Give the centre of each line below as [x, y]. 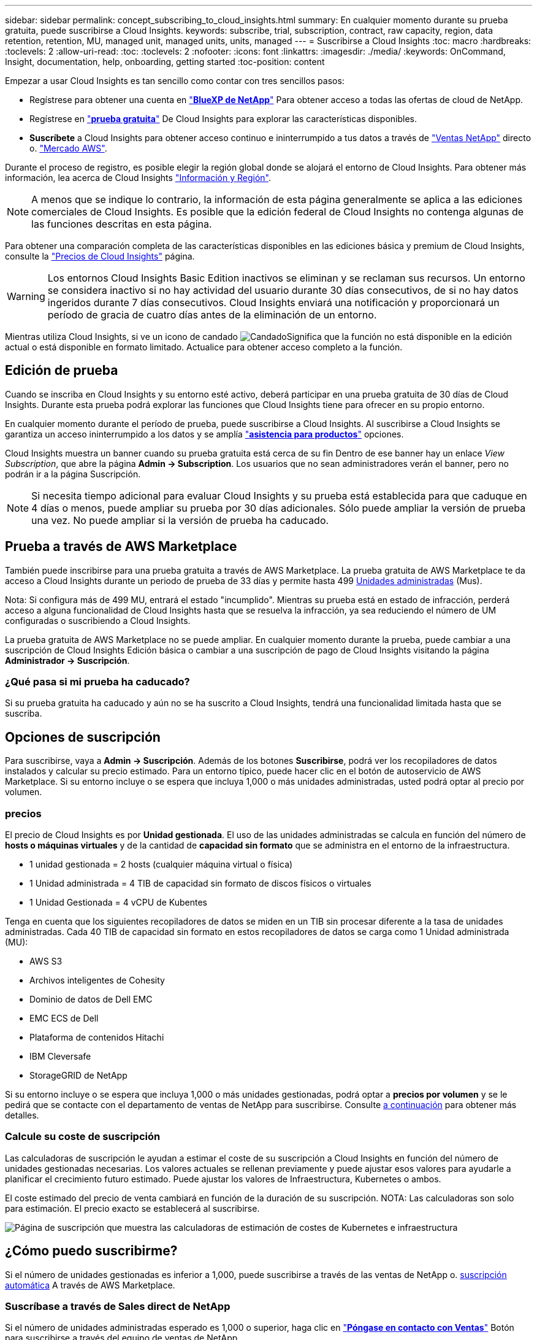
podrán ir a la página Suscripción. [73, 474]
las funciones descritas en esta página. [122, 224]
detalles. [22, 1115]
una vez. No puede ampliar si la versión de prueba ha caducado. [180, 520]
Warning [26, 296]
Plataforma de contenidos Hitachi [97, 1038]
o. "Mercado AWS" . [68, 148]
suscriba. [24, 714]
